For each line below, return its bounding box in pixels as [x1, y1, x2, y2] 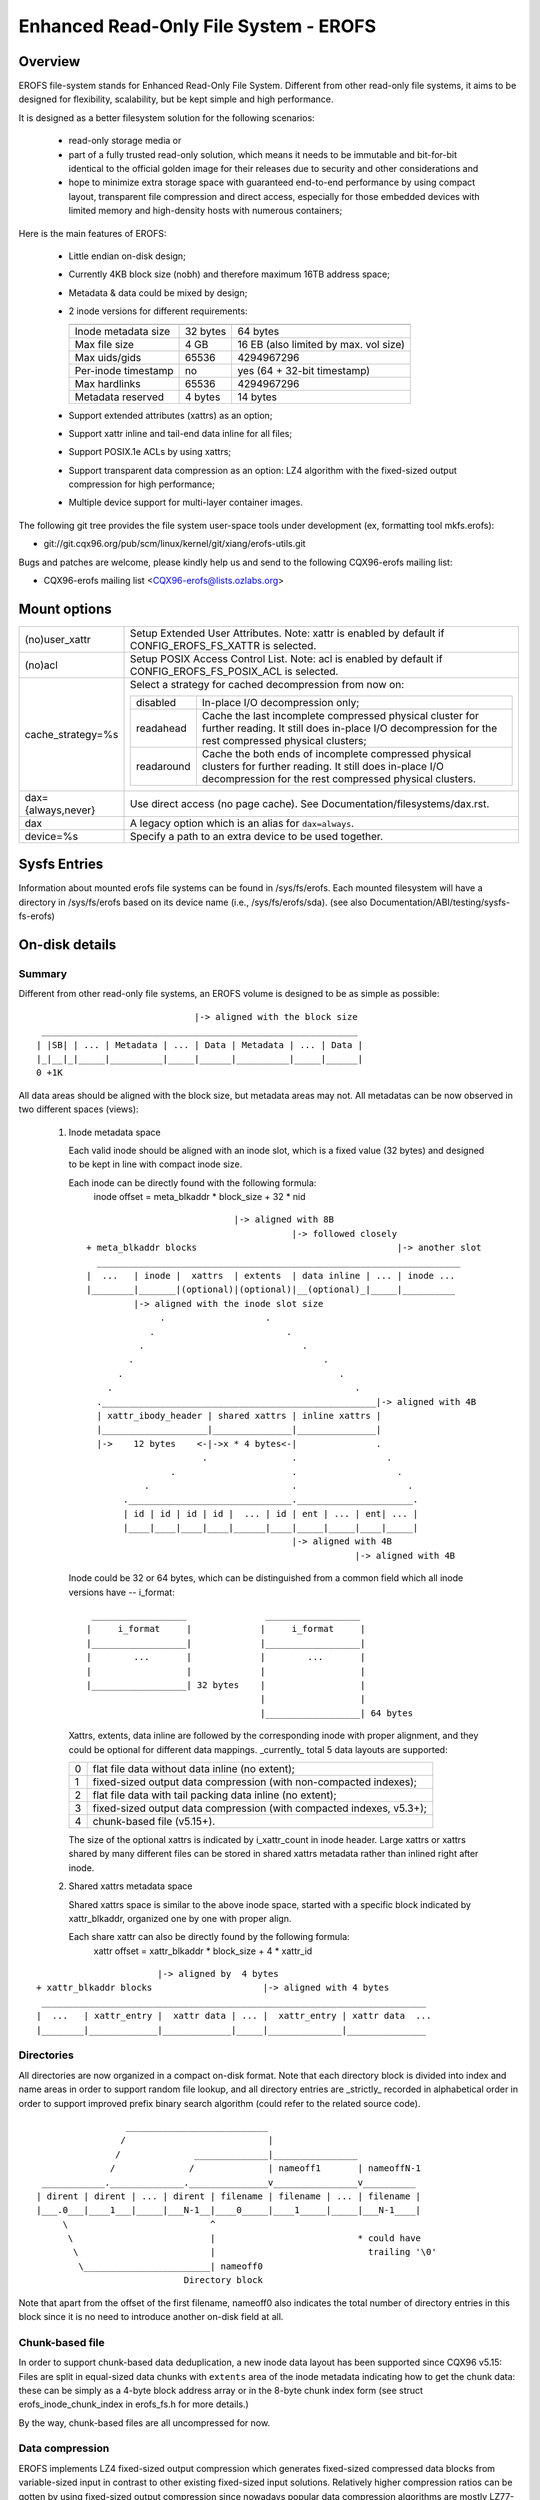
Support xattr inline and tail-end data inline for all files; [68, 427, 293, 439]
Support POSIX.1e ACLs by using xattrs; [68, 446, 232, 458]
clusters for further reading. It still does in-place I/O [201, 759, 444, 773]
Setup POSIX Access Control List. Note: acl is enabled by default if [130, 651, 443, 665]
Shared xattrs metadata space [68, 1880, 194, 1892]
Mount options [18, 600, 112, 617]
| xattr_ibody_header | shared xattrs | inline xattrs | [96, 1410, 382, 1421]
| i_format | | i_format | [86, 1623, 366, 1635]
